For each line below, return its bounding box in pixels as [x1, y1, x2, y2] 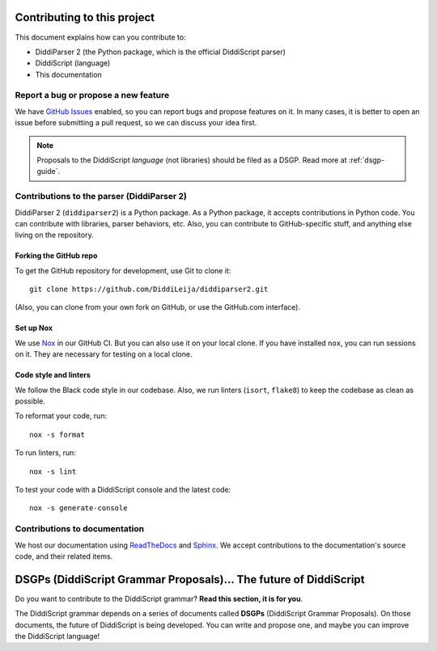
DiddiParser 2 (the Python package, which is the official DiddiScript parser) [35, 47, 286, 57]
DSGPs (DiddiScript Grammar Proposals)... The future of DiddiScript [15, 573, 365, 586]
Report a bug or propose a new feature [15, 90, 170, 101]
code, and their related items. [15, 551, 113, 561]
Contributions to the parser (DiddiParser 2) [15, 191, 188, 202]
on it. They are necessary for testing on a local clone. [15, 349, 193, 359]
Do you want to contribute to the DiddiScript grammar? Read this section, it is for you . [15, 594, 303, 603]
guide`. [36, 167, 61, 176]
